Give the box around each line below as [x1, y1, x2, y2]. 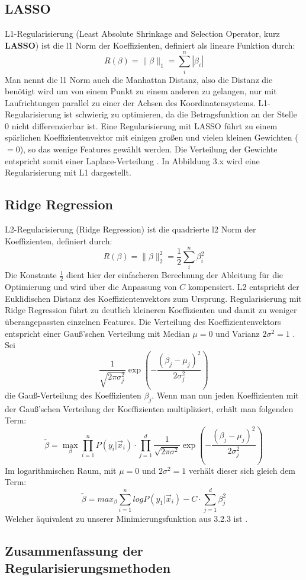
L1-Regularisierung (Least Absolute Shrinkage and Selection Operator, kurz [5, 27, 280, 40]
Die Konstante [5, 269, 57, 281]
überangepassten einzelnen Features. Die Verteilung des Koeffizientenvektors [5, 315, 281, 327]
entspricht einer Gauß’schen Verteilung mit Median [5, 327, 190, 339]
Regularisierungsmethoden [5, 559, 171, 577]
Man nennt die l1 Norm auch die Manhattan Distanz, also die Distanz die [5, 73, 273, 85]
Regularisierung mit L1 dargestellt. [5, 166, 131, 179]
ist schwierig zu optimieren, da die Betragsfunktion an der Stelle [63, 108, 297, 120]
